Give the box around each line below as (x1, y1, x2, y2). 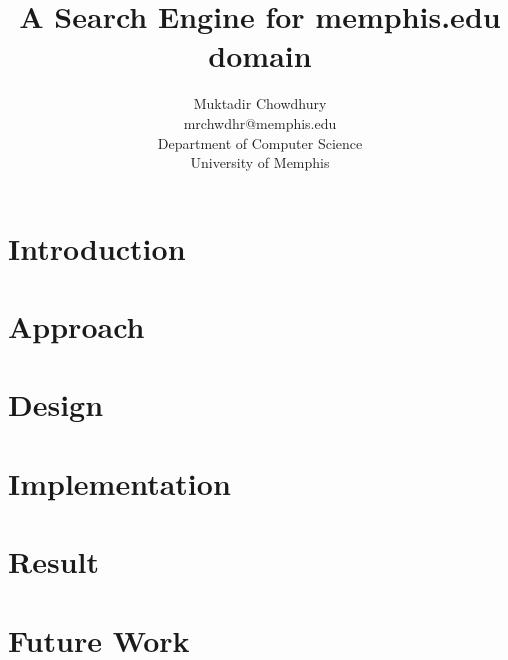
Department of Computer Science (157, 132, 363, 153)
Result (8, 541, 99, 582)
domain (208, 35, 312, 76)
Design (8, 384, 104, 425)
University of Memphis (190, 152, 330, 173)
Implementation (8, 462, 231, 503)
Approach (8, 306, 145, 347)
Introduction (8, 227, 186, 268)
